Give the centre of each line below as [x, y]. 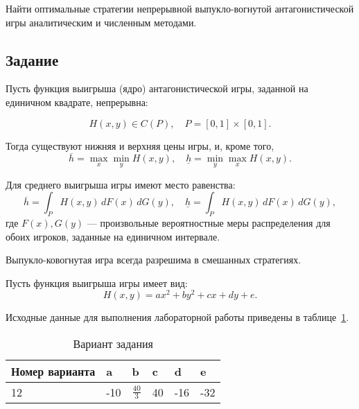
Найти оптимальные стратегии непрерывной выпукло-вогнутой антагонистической [180, 8]
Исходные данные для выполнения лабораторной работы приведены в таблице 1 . [177, 317]
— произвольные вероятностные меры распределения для [209, 223]
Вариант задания [113, 344]
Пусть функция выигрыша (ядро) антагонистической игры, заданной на [157, 88]
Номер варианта [53, 372]
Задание [32, 59]
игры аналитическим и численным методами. [101, 22]
